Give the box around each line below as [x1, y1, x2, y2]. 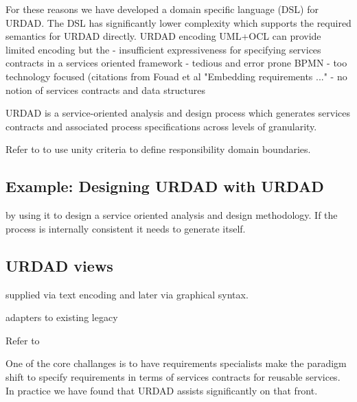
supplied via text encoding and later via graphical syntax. [5, 287, 249, 301]
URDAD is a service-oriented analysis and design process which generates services [5, 106, 350, 120]
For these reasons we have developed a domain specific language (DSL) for [5, 2, 319, 16]
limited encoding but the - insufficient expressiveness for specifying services [5, 42, 321, 56]
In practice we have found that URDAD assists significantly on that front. [5, 383, 318, 397]
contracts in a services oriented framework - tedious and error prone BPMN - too [5, 56, 347, 70]
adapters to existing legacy [5, 310, 118, 324]
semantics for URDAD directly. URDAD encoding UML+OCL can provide [5, 29, 321, 43]
